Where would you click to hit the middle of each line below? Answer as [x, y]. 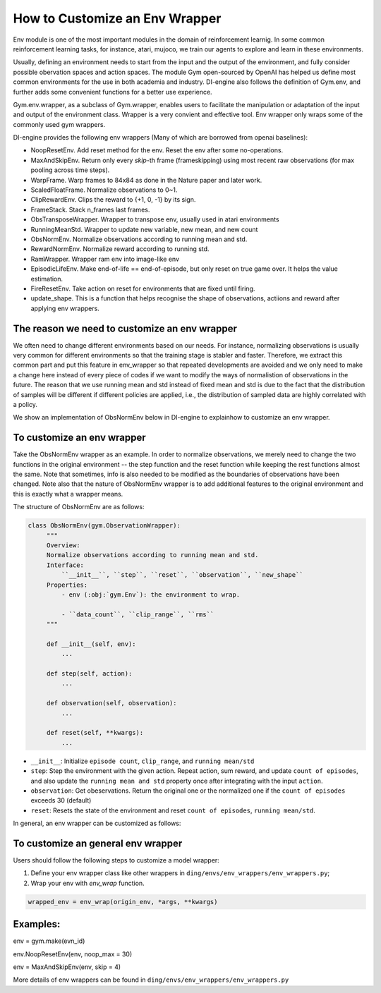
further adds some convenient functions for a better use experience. [113, 92]
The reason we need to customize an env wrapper [125, 328]
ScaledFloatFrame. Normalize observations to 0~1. [104, 190]
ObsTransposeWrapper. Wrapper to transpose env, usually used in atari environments [155, 219]
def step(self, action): [89, 674]
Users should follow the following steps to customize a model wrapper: [116, 860]
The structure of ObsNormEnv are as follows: [79, 507]
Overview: [63, 545]
